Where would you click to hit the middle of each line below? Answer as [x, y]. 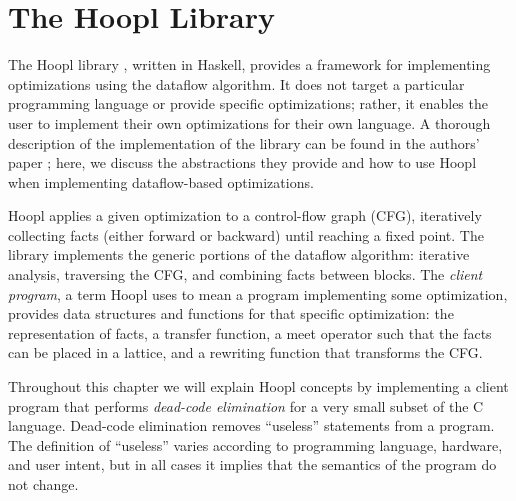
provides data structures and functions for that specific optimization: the [231, 313]
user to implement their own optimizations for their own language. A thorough [249, 122]
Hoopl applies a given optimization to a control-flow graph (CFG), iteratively [245, 215]
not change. [43, 484]
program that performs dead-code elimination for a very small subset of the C [246, 405]
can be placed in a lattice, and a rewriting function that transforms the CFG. [245, 352]
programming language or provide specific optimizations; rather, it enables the [248, 103]
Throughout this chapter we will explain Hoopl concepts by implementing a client [258, 386]
